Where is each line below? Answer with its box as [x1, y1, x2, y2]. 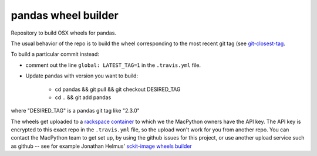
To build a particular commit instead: [11, 50, 100, 58]
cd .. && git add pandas [55, 94, 112, 101]
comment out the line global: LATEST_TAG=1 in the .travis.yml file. [25, 62, 201, 69]
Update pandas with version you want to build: [25, 72, 138, 79]
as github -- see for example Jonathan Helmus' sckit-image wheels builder [11, 143, 192, 150]
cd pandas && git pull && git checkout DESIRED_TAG [55, 86, 181, 93]
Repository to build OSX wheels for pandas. [11, 29, 117, 36]
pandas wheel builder [11, 9, 119, 22]
